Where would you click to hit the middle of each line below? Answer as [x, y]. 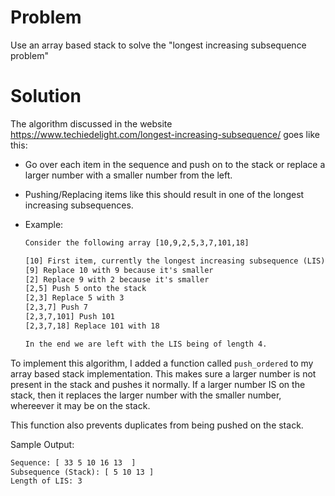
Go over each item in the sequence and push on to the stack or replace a [175, 164]
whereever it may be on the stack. [80, 405]
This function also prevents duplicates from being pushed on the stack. [157, 425]
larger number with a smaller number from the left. [128, 175]
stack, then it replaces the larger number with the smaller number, [146, 395]
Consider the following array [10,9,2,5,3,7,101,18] [137, 242]
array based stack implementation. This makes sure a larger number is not [163, 373]
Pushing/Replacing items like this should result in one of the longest [164, 194]
